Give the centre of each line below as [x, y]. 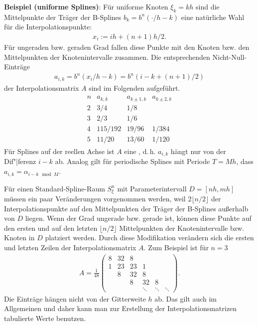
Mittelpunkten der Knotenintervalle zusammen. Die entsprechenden [107, 57]
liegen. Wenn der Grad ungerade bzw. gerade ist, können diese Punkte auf [138, 218]
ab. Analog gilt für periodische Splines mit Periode [132, 161]
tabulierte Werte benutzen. [45, 318]
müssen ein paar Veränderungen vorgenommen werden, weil [95, 198]
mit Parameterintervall [152, 188]
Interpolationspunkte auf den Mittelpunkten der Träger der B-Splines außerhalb [126, 208]
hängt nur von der [198, 151]
